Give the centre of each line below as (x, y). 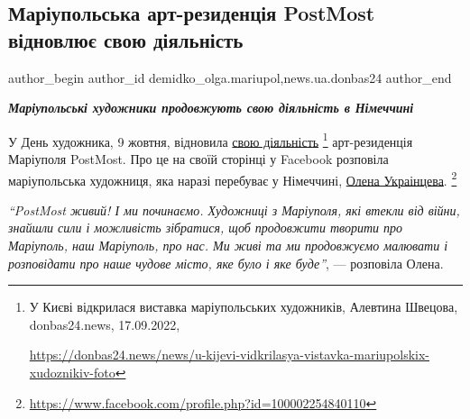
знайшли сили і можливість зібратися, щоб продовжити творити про (206, 228)
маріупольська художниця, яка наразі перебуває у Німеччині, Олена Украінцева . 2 (233, 178)
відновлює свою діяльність (126, 39)
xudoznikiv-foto (72, 373)
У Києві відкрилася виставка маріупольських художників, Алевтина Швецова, (244, 307)
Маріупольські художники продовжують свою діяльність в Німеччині (211, 108)
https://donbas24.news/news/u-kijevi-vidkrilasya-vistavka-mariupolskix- (230, 355)
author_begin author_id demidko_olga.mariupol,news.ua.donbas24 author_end (230, 77)
